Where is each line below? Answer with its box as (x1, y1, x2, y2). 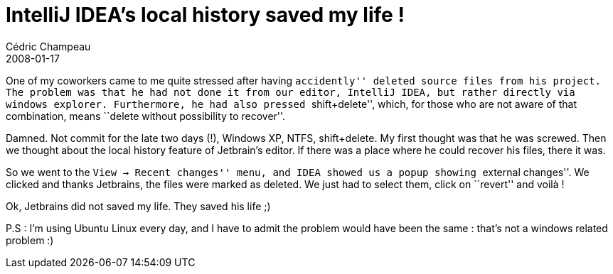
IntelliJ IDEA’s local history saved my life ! (6, 3, 405, 27)
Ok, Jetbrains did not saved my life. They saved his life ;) (6, 199, 271, 212)
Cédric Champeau (6, 40, 91, 53)
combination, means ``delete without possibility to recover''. (6, 109, 286, 122)
